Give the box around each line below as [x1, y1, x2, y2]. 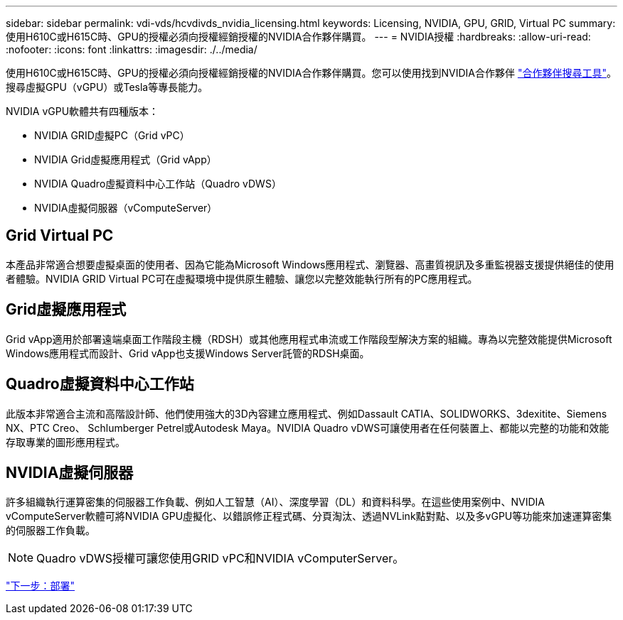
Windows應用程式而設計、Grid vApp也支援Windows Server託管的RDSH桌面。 [6, 347, 370, 359]
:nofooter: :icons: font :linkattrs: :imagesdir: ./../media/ [6, 43, 257, 55]
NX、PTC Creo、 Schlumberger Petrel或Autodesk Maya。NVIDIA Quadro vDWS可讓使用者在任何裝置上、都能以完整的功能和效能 [6, 421, 609, 434]
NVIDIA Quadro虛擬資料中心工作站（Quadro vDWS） [34, 178, 282, 190]
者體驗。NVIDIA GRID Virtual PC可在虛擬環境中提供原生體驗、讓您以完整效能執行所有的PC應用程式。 [6, 272, 478, 285]
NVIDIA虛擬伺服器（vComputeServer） [34, 202, 218, 214]
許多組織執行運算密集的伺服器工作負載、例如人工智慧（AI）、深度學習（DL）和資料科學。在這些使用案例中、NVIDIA [6, 496, 545, 508]
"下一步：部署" [6, 580, 75, 592]
